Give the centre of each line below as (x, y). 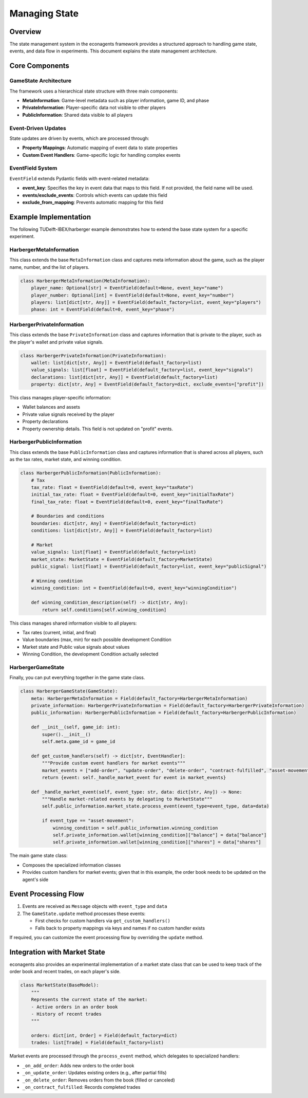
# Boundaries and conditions (68, 516)
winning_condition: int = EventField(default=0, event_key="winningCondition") (134, 588)
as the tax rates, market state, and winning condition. (65, 460)
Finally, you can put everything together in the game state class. (77, 678)
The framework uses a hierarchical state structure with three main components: (94, 91)
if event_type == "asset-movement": (88, 821)
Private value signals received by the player (69, 414)
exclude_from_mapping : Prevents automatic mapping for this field (93, 203)
